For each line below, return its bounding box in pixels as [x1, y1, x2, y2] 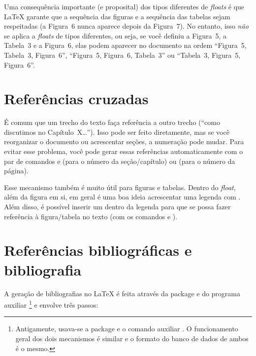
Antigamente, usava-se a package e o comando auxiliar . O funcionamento [15, 323, 238, 334]
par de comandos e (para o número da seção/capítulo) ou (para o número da [4, 156, 235, 166]
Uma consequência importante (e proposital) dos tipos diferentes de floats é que [4, 1, 245, 11]
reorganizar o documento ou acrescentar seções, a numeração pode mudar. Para [4, 136, 244, 147]
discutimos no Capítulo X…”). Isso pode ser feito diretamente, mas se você [4, 126, 229, 137]
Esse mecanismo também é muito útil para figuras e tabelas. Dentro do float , [4, 182, 236, 192]
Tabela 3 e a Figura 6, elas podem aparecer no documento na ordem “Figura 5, [4, 40, 247, 50]
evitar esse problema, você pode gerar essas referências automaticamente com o [4, 146, 243, 157]
